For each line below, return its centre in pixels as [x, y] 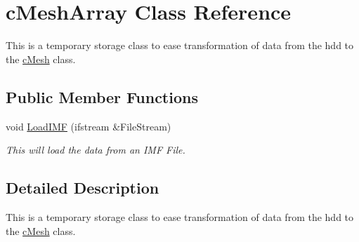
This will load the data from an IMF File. [96, 150]
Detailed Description [83, 188]
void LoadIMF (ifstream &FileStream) [89, 126]
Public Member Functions [102, 96]
